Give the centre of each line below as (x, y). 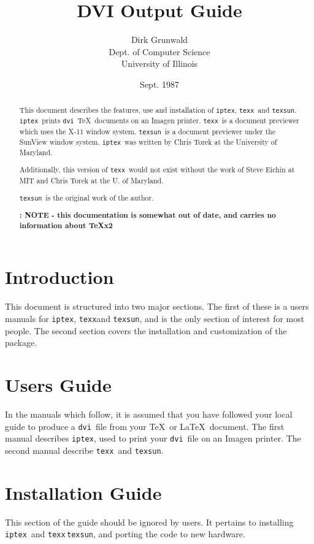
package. (21, 343)
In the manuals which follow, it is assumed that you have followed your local (149, 414)
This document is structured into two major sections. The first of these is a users (157, 306)
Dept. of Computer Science (159, 51)
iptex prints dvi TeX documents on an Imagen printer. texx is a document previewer (159, 121)
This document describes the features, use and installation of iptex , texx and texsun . (158, 110)
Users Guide (58, 385)
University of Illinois (159, 63)
